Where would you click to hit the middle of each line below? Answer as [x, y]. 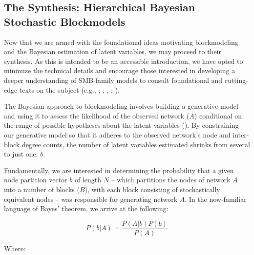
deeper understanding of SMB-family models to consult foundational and [113, 80]
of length [88, 180]
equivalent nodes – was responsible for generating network [91, 199]
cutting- [236, 80]
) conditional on [218, 115]
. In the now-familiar [216, 199]
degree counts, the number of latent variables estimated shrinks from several [136, 144]
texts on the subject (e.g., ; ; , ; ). [69, 89]
